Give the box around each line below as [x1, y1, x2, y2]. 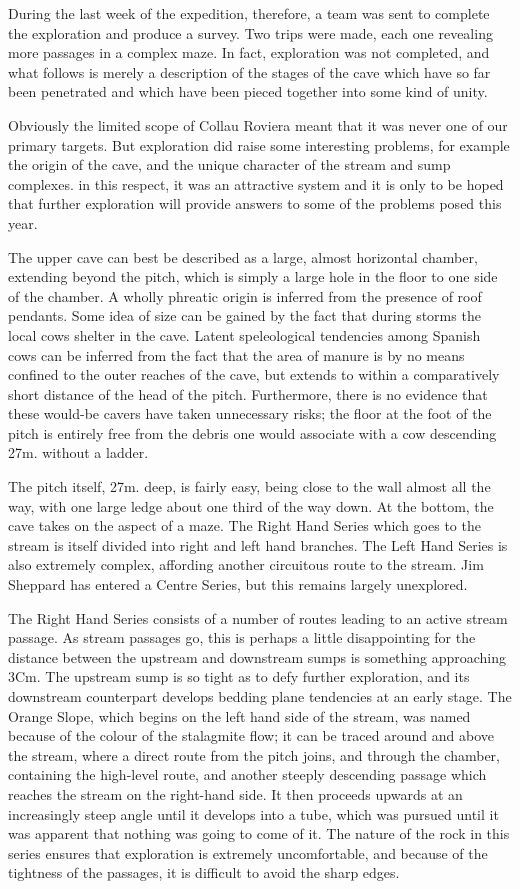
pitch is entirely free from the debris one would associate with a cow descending [8, 422, 497, 443]
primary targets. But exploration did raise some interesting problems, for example [8, 134, 510, 155]
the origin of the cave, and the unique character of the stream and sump [8, 154, 451, 175]
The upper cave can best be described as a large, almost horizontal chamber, [8, 246, 478, 267]
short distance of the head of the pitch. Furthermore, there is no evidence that [8, 383, 488, 404]
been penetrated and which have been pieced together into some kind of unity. [8, 81, 488, 102]
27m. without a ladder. [8, 442, 149, 463]
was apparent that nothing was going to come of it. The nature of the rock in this [8, 823, 510, 844]
